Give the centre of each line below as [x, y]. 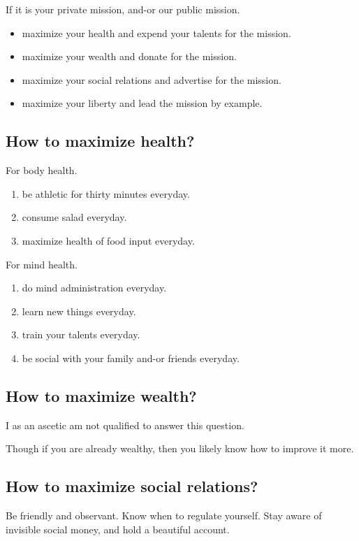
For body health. [42, 170]
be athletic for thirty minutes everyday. [106, 193]
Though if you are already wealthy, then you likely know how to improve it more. [180, 448]
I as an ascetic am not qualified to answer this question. [125, 425]
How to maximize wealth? [101, 395]
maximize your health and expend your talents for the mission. [156, 33]
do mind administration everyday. [94, 288]
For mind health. [42, 264]
